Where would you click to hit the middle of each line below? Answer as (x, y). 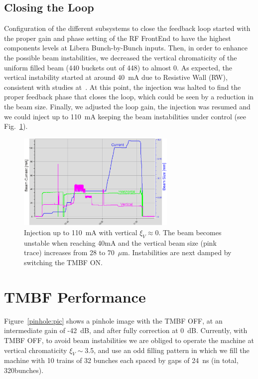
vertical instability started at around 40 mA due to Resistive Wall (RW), (116, 77)
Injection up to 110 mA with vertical (81, 232)
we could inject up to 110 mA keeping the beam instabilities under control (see (125, 116)
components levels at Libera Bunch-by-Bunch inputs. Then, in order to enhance (126, 48)
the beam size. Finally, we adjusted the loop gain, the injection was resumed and (127, 106)
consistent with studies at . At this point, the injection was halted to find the (123, 87)
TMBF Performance (75, 296)
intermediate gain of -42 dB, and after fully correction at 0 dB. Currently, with (126, 330)
